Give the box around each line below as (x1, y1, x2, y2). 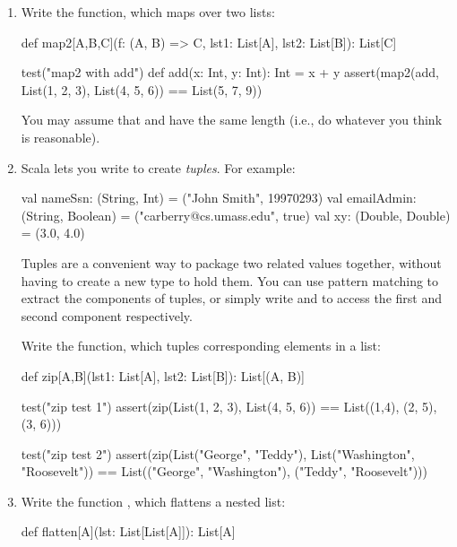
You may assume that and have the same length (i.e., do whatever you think (21, 110, 443, 129)
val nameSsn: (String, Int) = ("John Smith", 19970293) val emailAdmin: (21, 188, 417, 207)
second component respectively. (21, 306, 193, 325)
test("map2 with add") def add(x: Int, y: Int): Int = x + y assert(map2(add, (21, 63, 439, 82)
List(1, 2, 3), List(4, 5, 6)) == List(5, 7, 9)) (21, 80, 263, 99)
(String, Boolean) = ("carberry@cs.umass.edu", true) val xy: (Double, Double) (21, 205, 451, 224)
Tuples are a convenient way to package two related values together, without (21, 253, 442, 272)
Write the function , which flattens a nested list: (21, 491, 286, 510)
